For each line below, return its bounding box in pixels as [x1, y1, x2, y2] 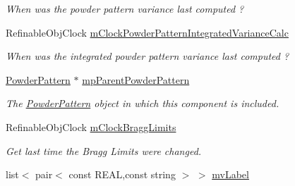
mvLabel [212, 167, 249, 182]
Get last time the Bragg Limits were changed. [6, 143, 202, 158]
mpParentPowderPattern [82, 72, 190, 87]
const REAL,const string [68, 167, 176, 182]
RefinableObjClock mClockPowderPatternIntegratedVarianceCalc [6, 25, 289, 39]
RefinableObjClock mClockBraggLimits [6, 119, 176, 134]
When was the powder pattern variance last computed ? [6, 1, 244, 15]
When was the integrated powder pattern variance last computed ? [6, 49, 289, 63]
